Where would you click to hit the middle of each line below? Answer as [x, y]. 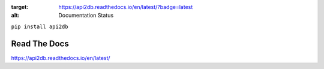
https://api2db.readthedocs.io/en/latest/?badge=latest [126, 7]
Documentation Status [86, 16]
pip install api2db [40, 26]
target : [20, 7]
